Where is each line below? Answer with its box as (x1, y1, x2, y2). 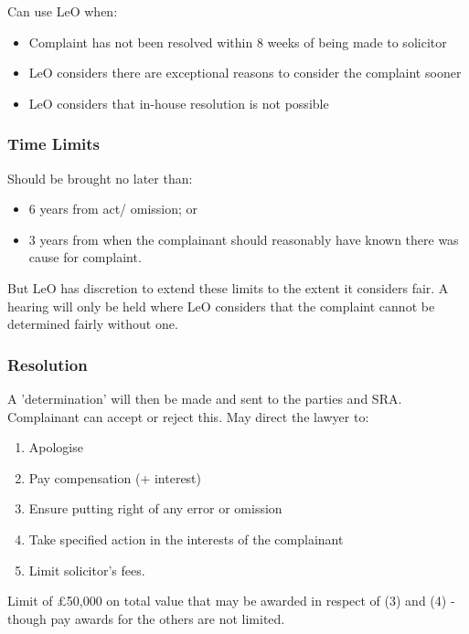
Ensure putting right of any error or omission (28, 499, 282, 518)
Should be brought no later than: (7, 168, 193, 187)
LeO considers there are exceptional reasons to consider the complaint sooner (28, 63, 462, 82)
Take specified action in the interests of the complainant (28, 529, 344, 548)
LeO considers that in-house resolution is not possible (28, 93, 329, 112)
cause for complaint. (28, 248, 142, 267)
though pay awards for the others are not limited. (7, 608, 285, 628)
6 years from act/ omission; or (28, 199, 198, 218)
